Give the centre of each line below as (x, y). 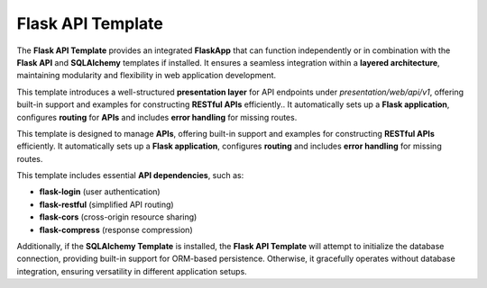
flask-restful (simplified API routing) (107, 204)
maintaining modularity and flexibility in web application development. (147, 76)
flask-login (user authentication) (100, 192)
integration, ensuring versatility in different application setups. (132, 271)
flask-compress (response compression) (116, 229)
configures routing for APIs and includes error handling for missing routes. (157, 117)
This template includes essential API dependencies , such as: (130, 175)
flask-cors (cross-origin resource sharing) (118, 217)
